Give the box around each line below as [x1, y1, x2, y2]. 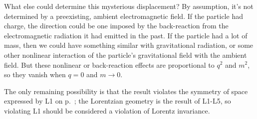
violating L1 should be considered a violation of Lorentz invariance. [4, 105, 210, 116]
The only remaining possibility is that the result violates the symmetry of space [4, 86, 248, 96]
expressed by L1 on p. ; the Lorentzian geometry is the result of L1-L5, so [4, 96, 231, 106]
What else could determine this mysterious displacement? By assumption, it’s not [4, 1, 254, 11]
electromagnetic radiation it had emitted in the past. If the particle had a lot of [4, 30, 248, 40]
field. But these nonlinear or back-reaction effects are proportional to [4, 59, 215, 70]
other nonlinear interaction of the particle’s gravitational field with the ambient [4, 49, 247, 60]
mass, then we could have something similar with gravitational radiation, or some [4, 40, 254, 50]
